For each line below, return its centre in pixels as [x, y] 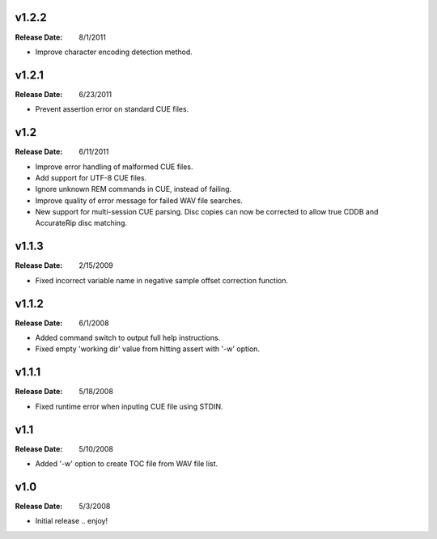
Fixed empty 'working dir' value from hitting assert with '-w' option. [148, 349]
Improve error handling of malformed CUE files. [114, 167]
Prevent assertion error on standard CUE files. [112, 109]
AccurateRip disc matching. [81, 223]
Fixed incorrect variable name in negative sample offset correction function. [162, 280]
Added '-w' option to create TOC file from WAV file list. [127, 464]
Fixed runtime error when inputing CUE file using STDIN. [129, 406]
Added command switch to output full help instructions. [128, 338]
